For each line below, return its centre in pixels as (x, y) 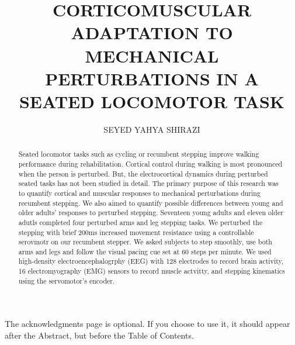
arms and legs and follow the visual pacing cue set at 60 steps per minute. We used (145, 251)
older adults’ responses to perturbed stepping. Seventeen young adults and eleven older (151, 213)
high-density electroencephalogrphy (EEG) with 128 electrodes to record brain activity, (151, 261)
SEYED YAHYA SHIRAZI (152, 129)
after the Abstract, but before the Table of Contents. (99, 335)
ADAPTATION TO (152, 32)
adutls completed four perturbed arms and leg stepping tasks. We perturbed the (140, 222)
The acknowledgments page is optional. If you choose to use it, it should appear (147, 324)
